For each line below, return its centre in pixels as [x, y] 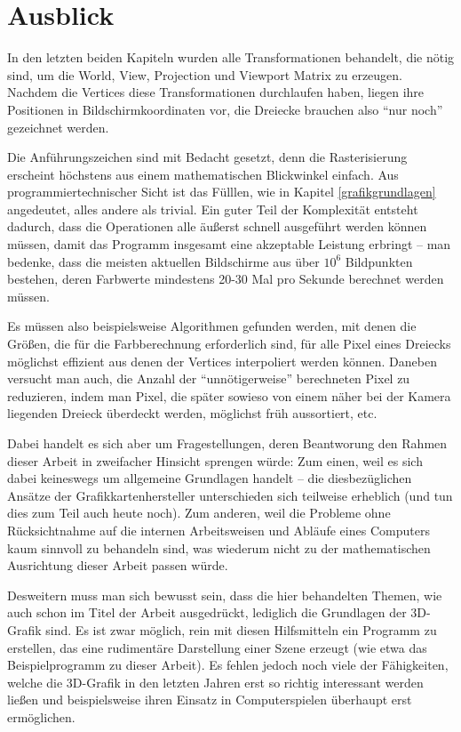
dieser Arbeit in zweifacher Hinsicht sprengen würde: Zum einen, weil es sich [215, 460]
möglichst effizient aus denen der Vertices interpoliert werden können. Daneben [222, 361]
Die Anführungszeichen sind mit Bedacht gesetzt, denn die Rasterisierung [207, 157]
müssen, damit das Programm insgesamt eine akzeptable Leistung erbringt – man [229, 244]
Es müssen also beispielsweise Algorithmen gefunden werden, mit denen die [212, 326]
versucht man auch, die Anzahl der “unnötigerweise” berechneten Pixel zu [209, 378]
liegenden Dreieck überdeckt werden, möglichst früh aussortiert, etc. [192, 413]
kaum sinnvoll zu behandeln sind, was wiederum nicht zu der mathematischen [219, 547]
